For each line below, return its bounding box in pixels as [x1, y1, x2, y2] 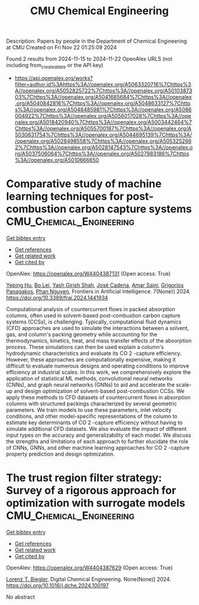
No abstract [6, 593, 35, 600]
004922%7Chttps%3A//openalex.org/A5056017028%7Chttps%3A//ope [14, 112, 191, 119]
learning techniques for [6, 190, 124, 203]
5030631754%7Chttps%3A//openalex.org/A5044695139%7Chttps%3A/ [14, 131, 192, 138]
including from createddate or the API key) [6, 62, 104, 70]
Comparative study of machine [6, 177, 162, 191]
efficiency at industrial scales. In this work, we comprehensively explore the [6, 369, 191, 376]
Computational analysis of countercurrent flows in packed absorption [6, 305, 175, 312]
